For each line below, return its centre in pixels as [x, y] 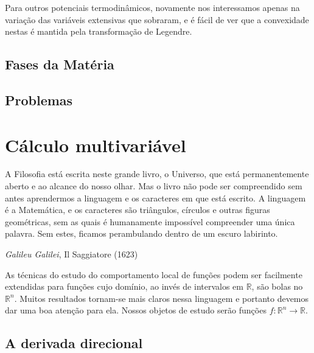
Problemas [39, 100]
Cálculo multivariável [96, 145]
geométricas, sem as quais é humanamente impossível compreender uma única [150, 221]
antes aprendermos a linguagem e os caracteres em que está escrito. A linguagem [155, 197]
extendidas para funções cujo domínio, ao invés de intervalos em [124, 286]
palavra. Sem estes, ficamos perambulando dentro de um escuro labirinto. [141, 233]
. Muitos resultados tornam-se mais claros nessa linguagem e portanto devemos [162, 298]
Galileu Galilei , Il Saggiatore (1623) [72, 254]
